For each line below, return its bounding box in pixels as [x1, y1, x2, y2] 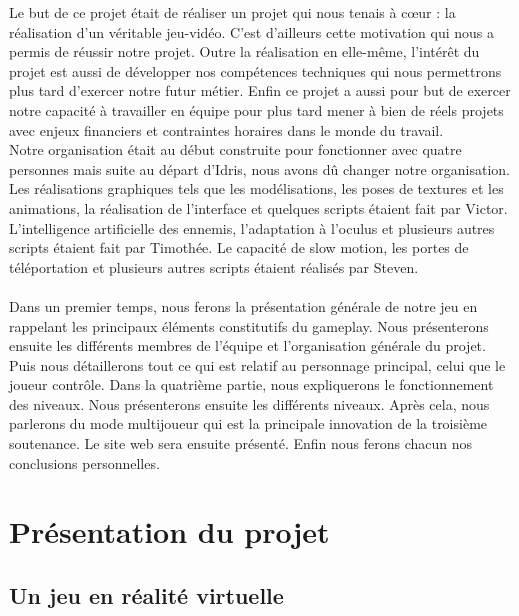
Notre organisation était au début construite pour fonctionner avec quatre [9, 139, 462, 160]
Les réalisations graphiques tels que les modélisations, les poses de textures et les [9, 178, 504, 199]
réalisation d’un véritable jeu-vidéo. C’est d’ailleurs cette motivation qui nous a [9, 21, 495, 42]
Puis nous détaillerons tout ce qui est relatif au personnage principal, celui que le [9, 354, 506, 375]
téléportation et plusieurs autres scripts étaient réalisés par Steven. [9, 256, 419, 277]
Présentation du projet [9, 511, 330, 552]
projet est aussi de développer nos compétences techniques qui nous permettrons [9, 60, 502, 81]
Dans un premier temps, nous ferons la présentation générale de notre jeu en [9, 295, 478, 316]
